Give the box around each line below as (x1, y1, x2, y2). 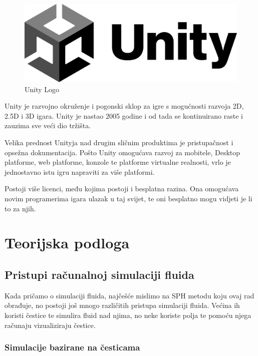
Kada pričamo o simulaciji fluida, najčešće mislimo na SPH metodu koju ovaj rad (5, 290, 254, 300)
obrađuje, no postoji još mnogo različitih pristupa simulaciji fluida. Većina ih (5, 300, 240, 310)
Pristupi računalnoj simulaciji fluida (5, 266, 194, 282)
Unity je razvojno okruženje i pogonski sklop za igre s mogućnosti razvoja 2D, (5, 101, 244, 111)
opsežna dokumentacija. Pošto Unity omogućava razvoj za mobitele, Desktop (5, 147, 240, 157)
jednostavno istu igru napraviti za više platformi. (5, 166, 155, 177)
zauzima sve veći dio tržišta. (5, 120, 91, 131)
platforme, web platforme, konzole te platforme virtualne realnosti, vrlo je (5, 157, 231, 167)
